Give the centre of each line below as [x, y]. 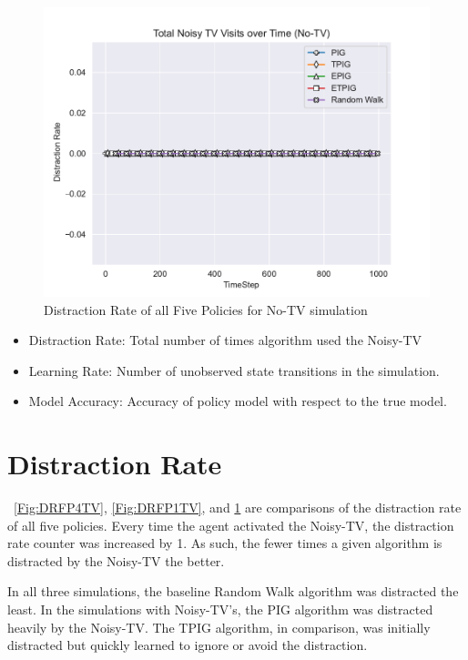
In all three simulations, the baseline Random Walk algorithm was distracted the [233, 591]
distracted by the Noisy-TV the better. [116, 560]
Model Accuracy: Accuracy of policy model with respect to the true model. [238, 401]
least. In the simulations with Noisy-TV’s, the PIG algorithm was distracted [220, 609]
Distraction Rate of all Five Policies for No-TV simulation [206, 309]
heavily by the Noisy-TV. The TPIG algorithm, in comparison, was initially [219, 627]
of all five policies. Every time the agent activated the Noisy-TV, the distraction [231, 525]
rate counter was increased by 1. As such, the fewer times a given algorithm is [225, 543]
